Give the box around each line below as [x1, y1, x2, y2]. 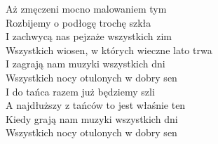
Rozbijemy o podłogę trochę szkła [6, 15, 151, 30]
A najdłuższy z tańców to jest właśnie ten [6, 98, 186, 112]
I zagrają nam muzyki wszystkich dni [6, 56, 165, 71]
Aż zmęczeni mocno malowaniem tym [6, 1, 167, 15]
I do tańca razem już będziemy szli [6, 84, 155, 98]
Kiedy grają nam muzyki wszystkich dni [6, 111, 178, 126]
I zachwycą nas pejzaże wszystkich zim [6, 29, 172, 44]
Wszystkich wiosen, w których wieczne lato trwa [6, 42, 212, 57]
